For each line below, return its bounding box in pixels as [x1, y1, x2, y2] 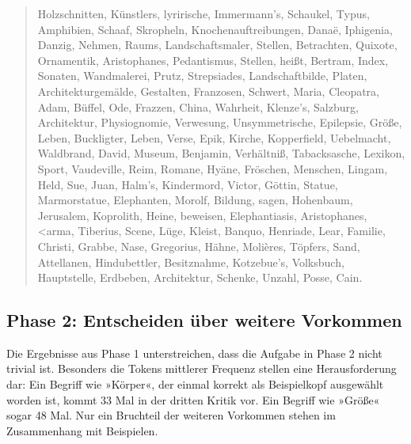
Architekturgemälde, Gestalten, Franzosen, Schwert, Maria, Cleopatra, [37, 82, 379, 99]
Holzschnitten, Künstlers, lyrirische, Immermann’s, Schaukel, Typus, [37, 6, 370, 21]
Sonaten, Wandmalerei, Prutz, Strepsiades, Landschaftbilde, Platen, [37, 67, 367, 84]
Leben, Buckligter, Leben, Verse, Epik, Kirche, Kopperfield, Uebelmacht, [37, 129, 391, 146]
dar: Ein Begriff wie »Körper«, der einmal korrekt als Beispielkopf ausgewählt [6, 376, 384, 393]
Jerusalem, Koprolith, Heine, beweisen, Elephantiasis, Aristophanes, [37, 207, 367, 223]
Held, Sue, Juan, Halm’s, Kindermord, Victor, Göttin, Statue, [37, 176, 338, 192]
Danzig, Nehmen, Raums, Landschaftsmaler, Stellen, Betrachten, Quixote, [37, 36, 398, 53]
